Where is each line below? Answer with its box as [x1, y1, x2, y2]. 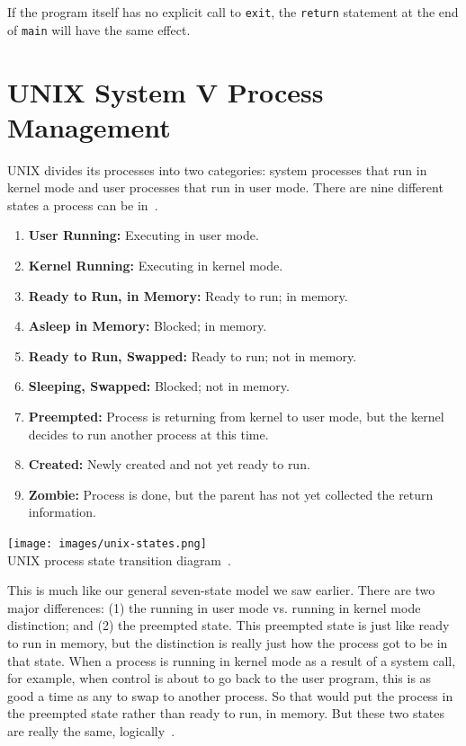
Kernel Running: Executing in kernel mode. [28, 256, 283, 274]
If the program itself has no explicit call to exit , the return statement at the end [7, 3, 459, 21]
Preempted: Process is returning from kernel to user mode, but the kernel [28, 406, 444, 425]
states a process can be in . [7, 195, 158, 214]
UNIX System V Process [7, 73, 324, 110]
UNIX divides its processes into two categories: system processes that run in [7, 160, 427, 179]
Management [7, 108, 171, 145]
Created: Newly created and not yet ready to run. [28, 455, 310, 474]
